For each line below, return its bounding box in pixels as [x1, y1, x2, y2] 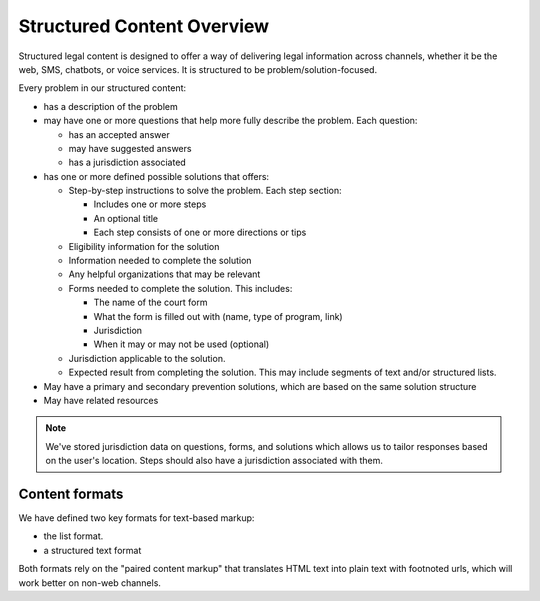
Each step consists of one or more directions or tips [93, 226, 307, 239]
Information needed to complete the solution [68, 255, 252, 267]
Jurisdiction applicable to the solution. [68, 352, 226, 364]
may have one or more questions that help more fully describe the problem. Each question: [43, 115, 418, 127]
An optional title [93, 212, 159, 224]
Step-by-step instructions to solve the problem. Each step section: [68, 185, 342, 197]
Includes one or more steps [93, 198, 207, 210]
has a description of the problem [43, 100, 179, 112]
